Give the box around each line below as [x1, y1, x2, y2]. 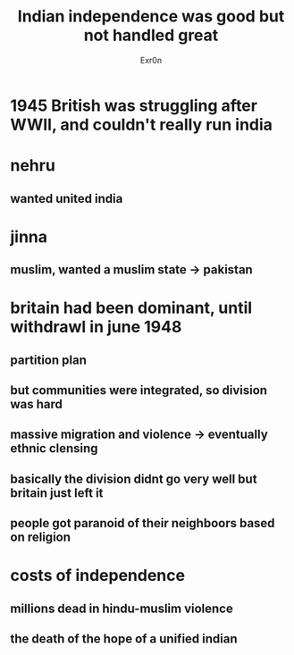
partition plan [10, 352, 88, 367]
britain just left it [10, 485, 104, 500]
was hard [10, 397, 63, 412]
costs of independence [10, 566, 186, 586]
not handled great [83, 25, 219, 46]
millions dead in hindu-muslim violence [10, 600, 233, 616]
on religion [10, 530, 71, 545]
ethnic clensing [10, 441, 98, 457]
